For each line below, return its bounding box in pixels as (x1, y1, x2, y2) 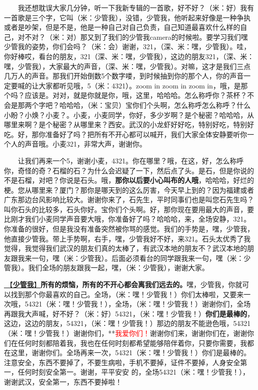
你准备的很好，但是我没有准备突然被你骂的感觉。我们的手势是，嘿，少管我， (4, 224, 254, 234)
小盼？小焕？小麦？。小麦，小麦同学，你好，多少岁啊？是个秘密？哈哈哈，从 (4, 109, 254, 120)
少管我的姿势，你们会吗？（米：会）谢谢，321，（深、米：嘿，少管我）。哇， (4, 41, 251, 52)
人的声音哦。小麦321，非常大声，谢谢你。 (10, 139, 146, 149)
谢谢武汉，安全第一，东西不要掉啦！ (4, 376, 122, 387)
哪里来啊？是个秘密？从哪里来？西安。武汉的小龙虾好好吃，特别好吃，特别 (4, 119, 247, 130)
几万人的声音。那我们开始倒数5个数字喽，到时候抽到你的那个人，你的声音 (4, 71, 244, 81)
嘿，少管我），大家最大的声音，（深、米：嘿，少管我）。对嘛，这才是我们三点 (4, 61, 251, 71)
